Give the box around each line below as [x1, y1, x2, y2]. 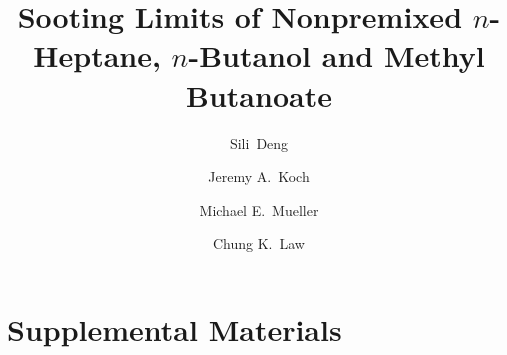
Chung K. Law [213, 233, 305, 254]
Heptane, [33, 35, 161, 76]
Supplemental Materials [7, 308, 342, 349]
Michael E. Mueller [199, 199, 319, 220]
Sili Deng [229, 132, 289, 153]
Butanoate [186, 74, 332, 115]
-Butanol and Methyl [188, 35, 485, 76]
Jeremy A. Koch [208, 166, 310, 187]
